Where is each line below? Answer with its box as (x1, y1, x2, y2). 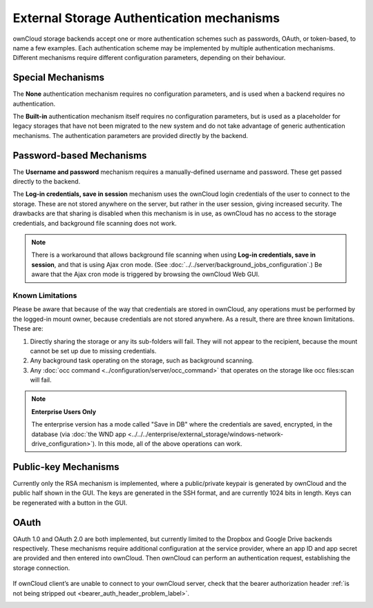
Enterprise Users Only (31, 407, 97, 415)
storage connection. (12, 563, 70, 572)
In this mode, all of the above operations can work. (97, 440, 242, 448)
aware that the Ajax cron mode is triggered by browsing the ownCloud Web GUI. (31, 270, 260, 279)
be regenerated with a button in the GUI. (12, 498, 128, 507)
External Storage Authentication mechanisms (12, 10, 280, 26)
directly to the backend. (12, 177, 81, 186)
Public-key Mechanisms (12, 461, 120, 473)
